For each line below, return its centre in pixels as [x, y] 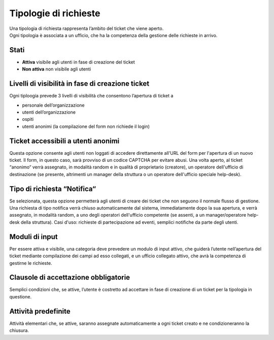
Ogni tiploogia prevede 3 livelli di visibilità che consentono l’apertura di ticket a [91, 96]
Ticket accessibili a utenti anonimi [64, 141]
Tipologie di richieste [55, 13]
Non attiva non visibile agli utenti [57, 69]
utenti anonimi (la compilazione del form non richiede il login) [86, 126]
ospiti [28, 119]
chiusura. [19, 330]
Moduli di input [33, 237]
